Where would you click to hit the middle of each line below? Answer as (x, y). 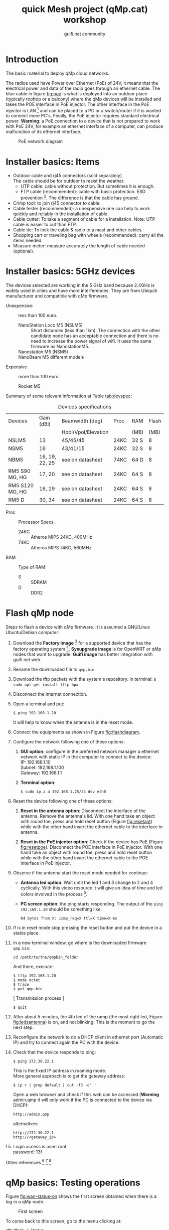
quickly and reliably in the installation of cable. (61, 214)
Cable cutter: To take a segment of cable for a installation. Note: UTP (84, 219)
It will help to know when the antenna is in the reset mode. (73, 722)
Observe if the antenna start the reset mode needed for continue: (80, 873)
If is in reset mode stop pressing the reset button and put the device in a (88, 928)
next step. (23, 1027)
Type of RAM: (32, 567)
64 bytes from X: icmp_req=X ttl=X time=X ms (69, 918)
